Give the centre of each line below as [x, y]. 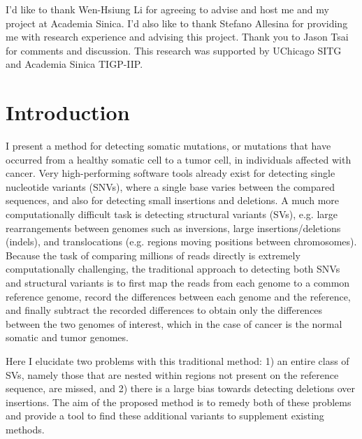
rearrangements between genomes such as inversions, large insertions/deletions [173, 228]
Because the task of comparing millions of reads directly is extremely [153, 255]
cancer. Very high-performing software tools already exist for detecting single [171, 173]
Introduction [68, 112]
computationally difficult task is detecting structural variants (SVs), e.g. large [172, 214]
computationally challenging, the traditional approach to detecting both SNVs [173, 269]
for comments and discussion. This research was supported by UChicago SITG [174, 50]
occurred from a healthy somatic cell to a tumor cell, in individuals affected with [179, 159]
